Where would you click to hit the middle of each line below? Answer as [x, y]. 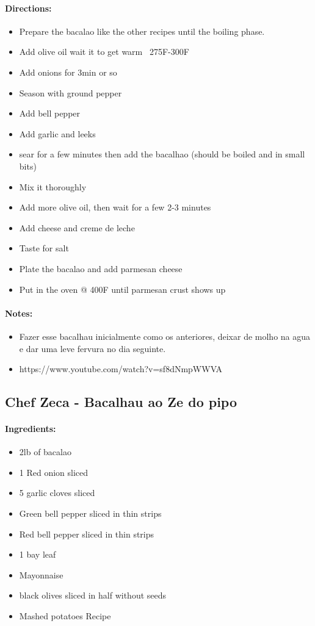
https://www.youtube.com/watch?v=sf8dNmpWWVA [121, 369]
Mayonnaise [41, 574]
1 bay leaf [38, 554]
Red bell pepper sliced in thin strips [87, 534]
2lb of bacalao [45, 452]
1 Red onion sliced [54, 472]
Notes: [19, 313]
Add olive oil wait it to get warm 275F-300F [104, 52]
